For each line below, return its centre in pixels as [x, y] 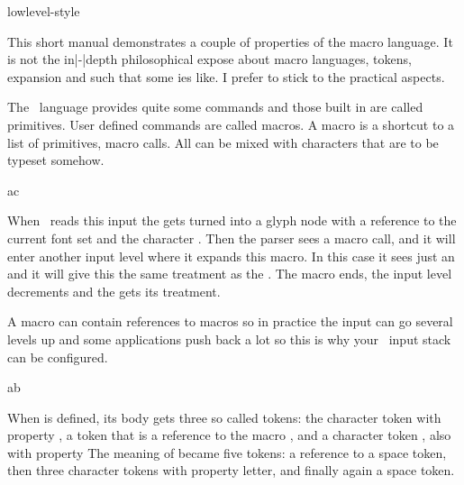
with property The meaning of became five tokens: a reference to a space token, [227, 452]
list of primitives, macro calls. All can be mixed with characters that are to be [223, 142]
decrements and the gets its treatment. [114, 291]
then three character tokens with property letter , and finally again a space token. [231, 470]
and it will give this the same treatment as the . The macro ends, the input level [230, 274]
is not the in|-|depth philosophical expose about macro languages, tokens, [209, 59]
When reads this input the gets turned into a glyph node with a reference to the [232, 220]
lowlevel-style [44, 11]
